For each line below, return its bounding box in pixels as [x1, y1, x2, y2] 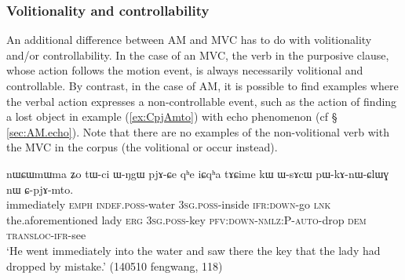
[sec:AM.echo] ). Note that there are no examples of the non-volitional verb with [6, 123, 389, 140]
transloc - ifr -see [6, 227, 86, 243]
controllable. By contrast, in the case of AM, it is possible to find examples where [6, 78, 399, 93]
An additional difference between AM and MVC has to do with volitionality [6, 31, 372, 48]
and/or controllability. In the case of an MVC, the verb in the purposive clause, [6, 46, 389, 63]
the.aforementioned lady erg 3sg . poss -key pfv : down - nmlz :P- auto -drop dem [6, 211, 367, 227]
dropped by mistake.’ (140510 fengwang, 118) [6, 257, 223, 274]
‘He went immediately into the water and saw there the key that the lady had [6, 242, 381, 258]
